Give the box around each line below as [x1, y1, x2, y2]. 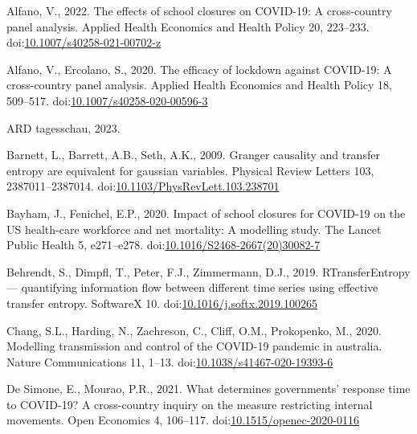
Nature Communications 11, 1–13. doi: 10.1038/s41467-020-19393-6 [6, 353, 333, 370]
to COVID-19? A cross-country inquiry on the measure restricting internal [6, 395, 373, 412]
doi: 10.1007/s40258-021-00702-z [6, 34, 161, 51]
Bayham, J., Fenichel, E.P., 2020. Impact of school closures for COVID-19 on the [6, 204, 406, 221]
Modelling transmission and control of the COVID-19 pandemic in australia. [6, 338, 382, 354]
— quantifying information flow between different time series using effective [6, 279, 378, 296]
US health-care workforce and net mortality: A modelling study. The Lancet [6, 220, 382, 237]
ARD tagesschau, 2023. [6, 119, 121, 136]
